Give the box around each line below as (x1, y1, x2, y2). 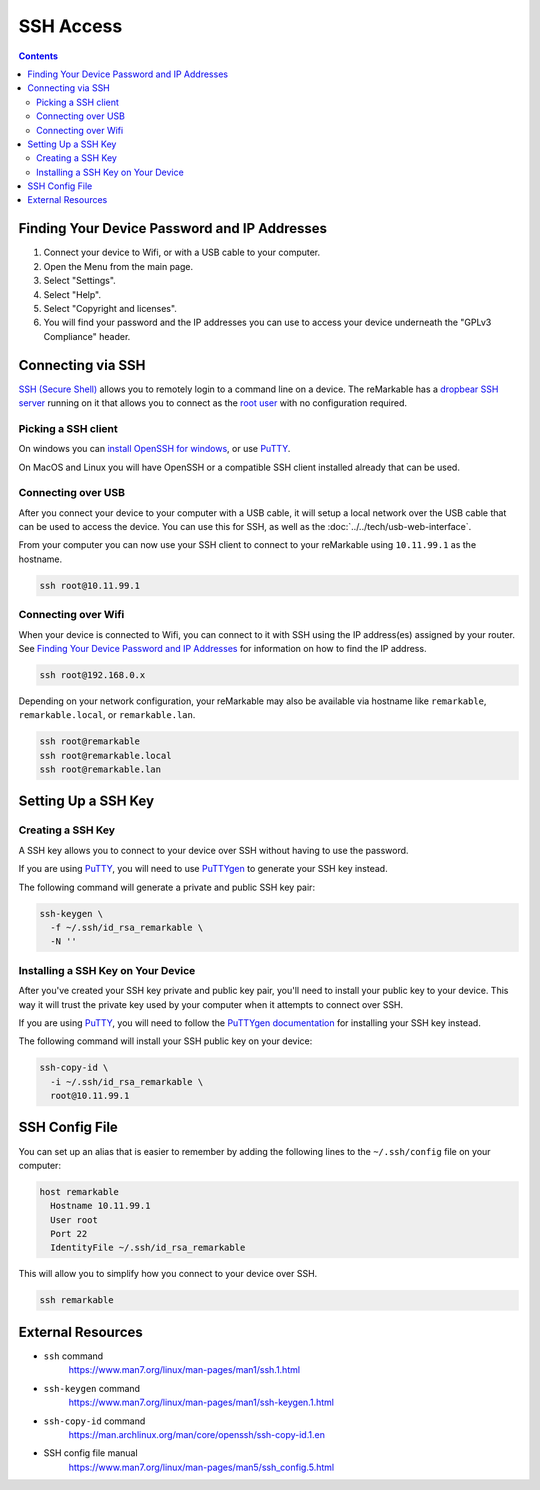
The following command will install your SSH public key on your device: (18, 1035, 313, 1047)
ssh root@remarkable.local (39, 750, 172, 761)
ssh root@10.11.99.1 (39, 580, 140, 591)
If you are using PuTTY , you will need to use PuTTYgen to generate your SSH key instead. (18, 863, 389, 875)
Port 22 (50, 1228, 88, 1240)
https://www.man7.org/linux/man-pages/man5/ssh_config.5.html (68, 1461, 335, 1473)
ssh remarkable (39, 1295, 114, 1306)
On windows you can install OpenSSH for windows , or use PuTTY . (18, 443, 291, 455)
